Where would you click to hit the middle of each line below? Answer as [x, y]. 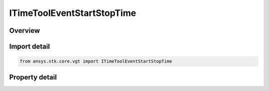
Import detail [29, 46]
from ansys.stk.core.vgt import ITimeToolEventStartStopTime [96, 61]
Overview [25, 31]
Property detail [33, 77]
